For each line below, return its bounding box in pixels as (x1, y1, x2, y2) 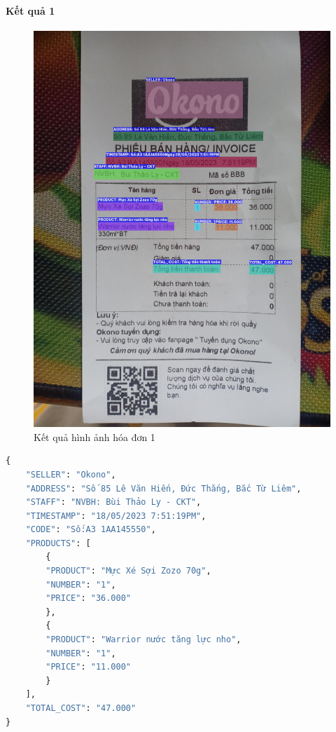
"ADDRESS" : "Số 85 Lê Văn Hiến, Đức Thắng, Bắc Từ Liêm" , (25, 483, 302, 494)
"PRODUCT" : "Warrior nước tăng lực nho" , (45, 635, 241, 645)
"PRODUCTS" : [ (25, 538, 91, 548)
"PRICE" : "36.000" (45, 593, 132, 604)
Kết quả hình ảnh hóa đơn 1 (34, 429, 155, 444)
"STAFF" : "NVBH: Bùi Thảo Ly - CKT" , (25, 497, 202, 508)
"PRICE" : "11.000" (45, 662, 132, 672)
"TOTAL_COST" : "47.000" (25, 703, 136, 713)
